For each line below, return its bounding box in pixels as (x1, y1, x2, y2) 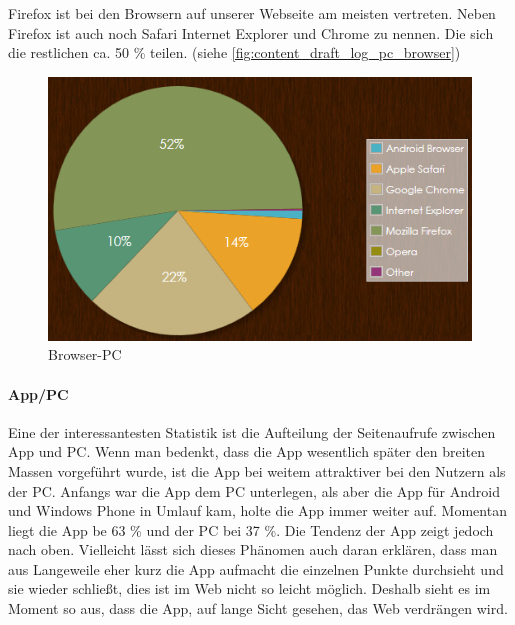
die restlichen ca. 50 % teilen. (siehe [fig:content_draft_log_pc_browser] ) (8, 42, 461, 63)
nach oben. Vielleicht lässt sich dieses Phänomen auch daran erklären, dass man (8, 539, 498, 560)
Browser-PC (48, 344, 122, 365)
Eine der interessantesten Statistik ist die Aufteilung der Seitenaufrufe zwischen (8, 421, 496, 442)
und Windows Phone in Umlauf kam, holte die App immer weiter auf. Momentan (8, 500, 507, 521)
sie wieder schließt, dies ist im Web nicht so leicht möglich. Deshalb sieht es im (8, 578, 491, 599)
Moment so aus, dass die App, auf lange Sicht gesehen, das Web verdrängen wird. (8, 598, 508, 619)
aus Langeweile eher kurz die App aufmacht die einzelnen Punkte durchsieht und (8, 558, 504, 579)
